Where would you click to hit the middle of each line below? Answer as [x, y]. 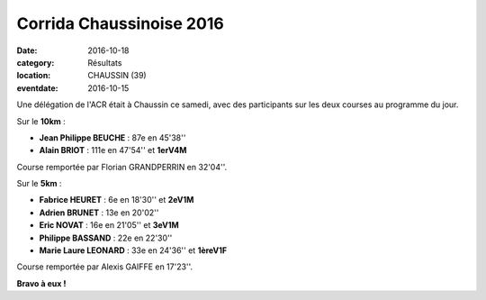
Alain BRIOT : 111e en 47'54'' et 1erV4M [113, 150]
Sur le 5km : [39, 184]
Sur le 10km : [41, 121]
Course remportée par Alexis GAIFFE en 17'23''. [105, 267]
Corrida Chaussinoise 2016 [120, 23]
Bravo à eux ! [41, 283]
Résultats [105, 62]
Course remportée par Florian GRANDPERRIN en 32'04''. [122, 167]
